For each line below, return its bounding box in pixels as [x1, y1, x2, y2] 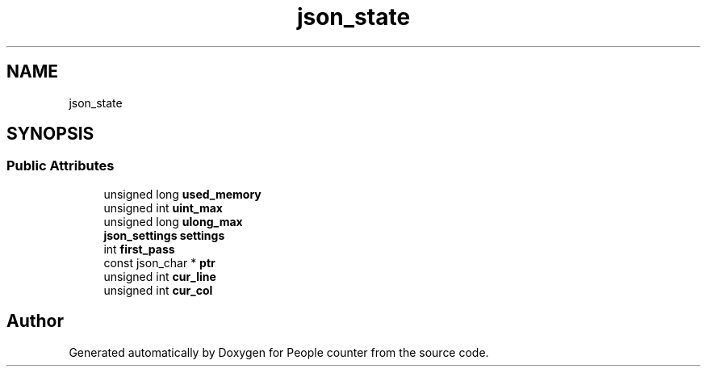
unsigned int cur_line [103, 269, 216, 283]
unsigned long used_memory [103, 186, 261, 201]
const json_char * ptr [103, 255, 215, 270]
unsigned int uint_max [103, 200, 223, 215]
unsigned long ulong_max [103, 214, 243, 228]
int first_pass [103, 241, 175, 256]
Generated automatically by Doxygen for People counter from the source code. [69, 345, 489, 359]
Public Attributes [6, 157, 115, 174]
